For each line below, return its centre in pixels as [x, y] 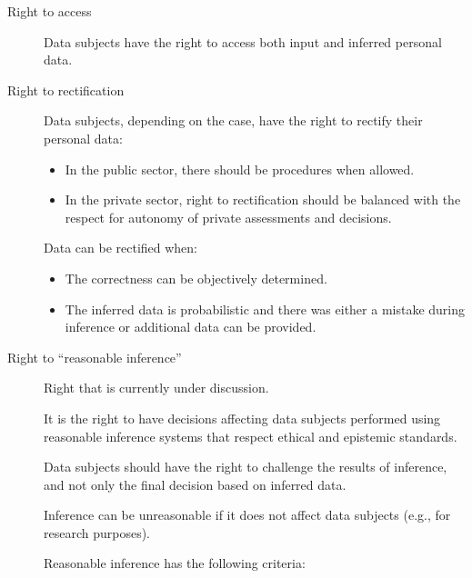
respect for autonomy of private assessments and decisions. [228, 217]
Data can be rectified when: [121, 248]
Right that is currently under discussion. [156, 388]
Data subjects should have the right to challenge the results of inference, [246, 467]
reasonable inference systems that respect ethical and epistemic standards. [251, 436]
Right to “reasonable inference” [95, 357]
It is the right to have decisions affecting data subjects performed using [242, 418]
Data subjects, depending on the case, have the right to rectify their [233, 120]
